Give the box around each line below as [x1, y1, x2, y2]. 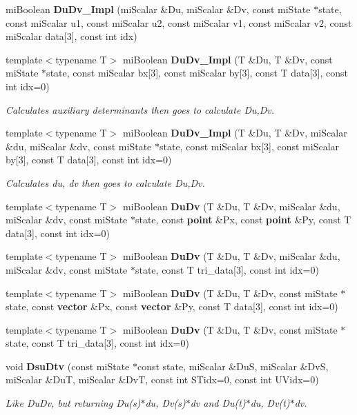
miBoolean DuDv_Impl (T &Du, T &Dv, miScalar [122, 125, 347, 140]
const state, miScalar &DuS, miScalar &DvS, [137, 358, 329, 373]
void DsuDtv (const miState [6, 358, 130, 373]
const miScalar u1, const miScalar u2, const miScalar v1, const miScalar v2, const [6, 15, 352, 30]
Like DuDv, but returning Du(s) [6, 396, 141, 410]
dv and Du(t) [190, 396, 246, 410]
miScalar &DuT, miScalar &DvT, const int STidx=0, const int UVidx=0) [6, 372, 319, 387]
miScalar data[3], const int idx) [6, 29, 137, 43]
